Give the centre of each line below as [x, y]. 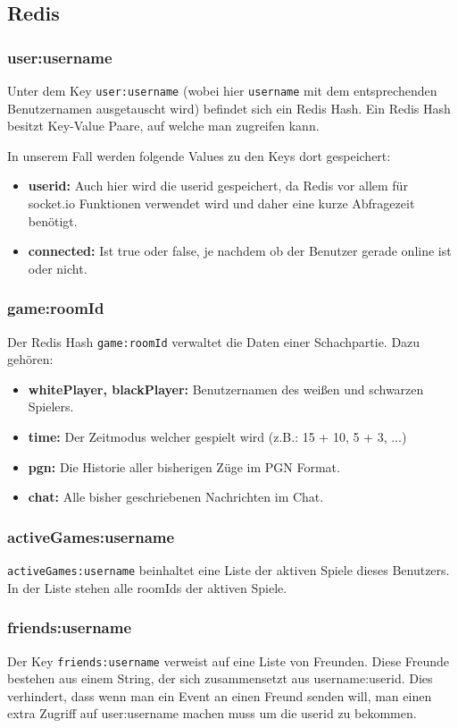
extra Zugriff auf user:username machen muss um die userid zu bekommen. [212, 713]
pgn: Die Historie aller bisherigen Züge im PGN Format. [184, 466]
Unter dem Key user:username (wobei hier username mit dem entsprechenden [222, 90]
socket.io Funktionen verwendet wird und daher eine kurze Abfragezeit [221, 203]
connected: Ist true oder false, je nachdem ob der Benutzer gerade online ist [240, 251]
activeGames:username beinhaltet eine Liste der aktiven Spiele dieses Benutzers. [229, 570]
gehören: [30, 359]
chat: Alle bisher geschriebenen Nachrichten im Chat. [176, 497]
